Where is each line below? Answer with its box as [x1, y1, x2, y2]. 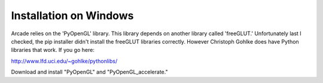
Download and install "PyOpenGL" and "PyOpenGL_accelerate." [11, 69, 168, 76]
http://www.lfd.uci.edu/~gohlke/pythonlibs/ [11, 57, 118, 64]
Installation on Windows [11, 9, 134, 22]
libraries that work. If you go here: [11, 47, 95, 54]
